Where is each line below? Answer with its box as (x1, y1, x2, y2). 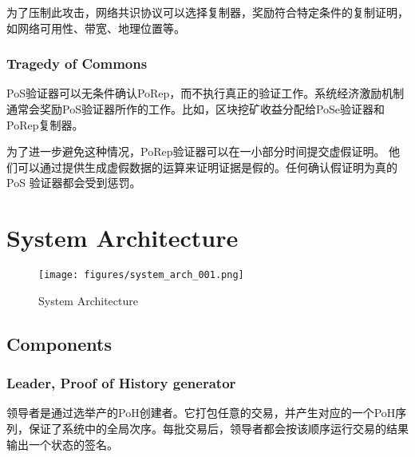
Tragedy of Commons (6, 54, 148, 74)
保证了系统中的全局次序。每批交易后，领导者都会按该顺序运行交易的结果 (28, 419, 409, 436)
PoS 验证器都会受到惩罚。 (6, 174, 141, 191)
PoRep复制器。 (6, 116, 84, 133)
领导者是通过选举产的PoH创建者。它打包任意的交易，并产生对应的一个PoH (6, 404, 396, 421)
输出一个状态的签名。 (6, 435, 118, 452)
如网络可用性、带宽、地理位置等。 (6, 19, 185, 36)
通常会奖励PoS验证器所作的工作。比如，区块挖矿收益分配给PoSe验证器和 (6, 101, 385, 117)
